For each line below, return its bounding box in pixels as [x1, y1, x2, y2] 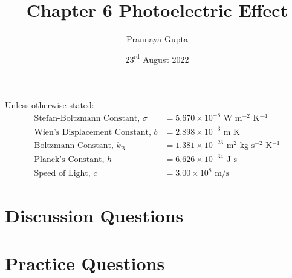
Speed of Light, [34, 169, 91, 178]
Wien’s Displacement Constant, [34, 128, 151, 137]
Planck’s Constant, [34, 155, 105, 164]
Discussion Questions [5, 203, 184, 228]
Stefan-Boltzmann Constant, [34, 114, 140, 123]
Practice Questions [5, 250, 165, 275]
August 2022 [143, 53, 189, 65]
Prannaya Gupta [126, 33, 188, 45]
